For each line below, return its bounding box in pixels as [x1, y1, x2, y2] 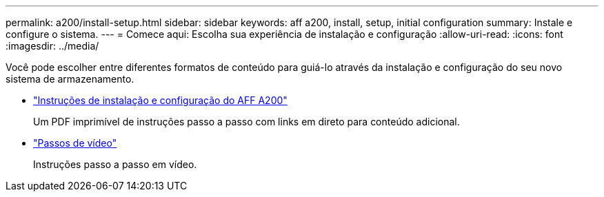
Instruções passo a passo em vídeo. [33, 158, 197, 170]
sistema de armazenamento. [6, 73, 134, 85]
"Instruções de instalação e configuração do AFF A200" [33, 94, 288, 106]
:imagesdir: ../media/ [6, 40, 99, 52]
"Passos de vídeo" [33, 137, 117, 149]
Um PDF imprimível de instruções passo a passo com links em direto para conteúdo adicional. [33, 116, 460, 127]
